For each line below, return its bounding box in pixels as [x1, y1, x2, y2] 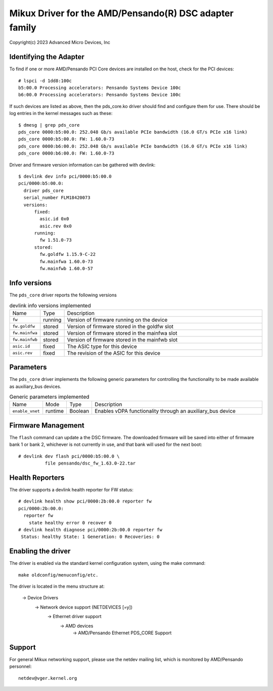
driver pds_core [23, 187, 64, 194]
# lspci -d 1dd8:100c [18, 78, 72, 84]
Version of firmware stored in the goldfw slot [67, 323, 174, 330]
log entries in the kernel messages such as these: [9, 110, 113, 117]
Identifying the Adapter [9, 53, 84, 61]
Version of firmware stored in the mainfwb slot [67, 336, 178, 343]
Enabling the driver [9, 547, 71, 556]
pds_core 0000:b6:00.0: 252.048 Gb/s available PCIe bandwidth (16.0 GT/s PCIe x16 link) [18, 143, 248, 149]
